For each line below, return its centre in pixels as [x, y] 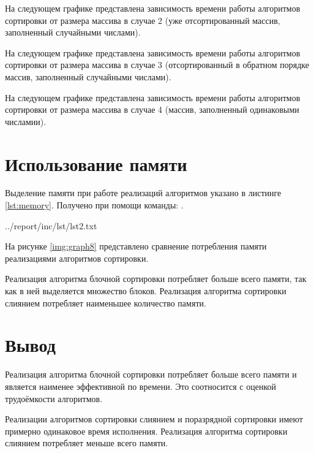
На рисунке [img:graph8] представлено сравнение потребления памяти [136, 246]
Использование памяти [96, 163]
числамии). [26, 121]
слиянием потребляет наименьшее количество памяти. [106, 303]
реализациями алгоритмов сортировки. [77, 258]
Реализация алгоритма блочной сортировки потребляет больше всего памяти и [151, 374]
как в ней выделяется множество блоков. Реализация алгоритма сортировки [146, 291]
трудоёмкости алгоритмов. [54, 398]
